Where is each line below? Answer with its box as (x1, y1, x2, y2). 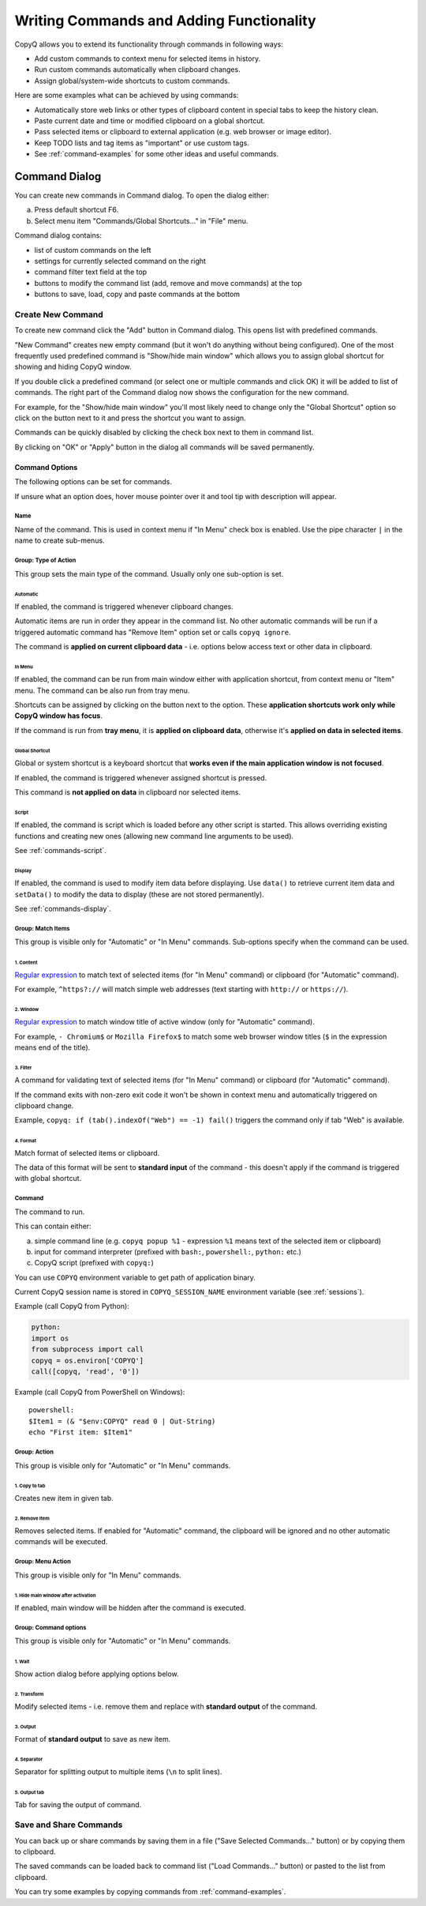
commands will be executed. (14, 1537, 108, 1547)
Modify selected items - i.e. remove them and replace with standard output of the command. (14, 1701, 318, 1711)
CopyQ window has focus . (14, 711, 103, 720)
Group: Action (14, 1448, 54, 1456)
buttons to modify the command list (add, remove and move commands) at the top (34, 278, 303, 288)
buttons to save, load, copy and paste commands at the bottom (34, 289, 241, 299)
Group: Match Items (14, 924, 70, 932)
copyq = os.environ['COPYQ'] (31, 1355, 144, 1365)
